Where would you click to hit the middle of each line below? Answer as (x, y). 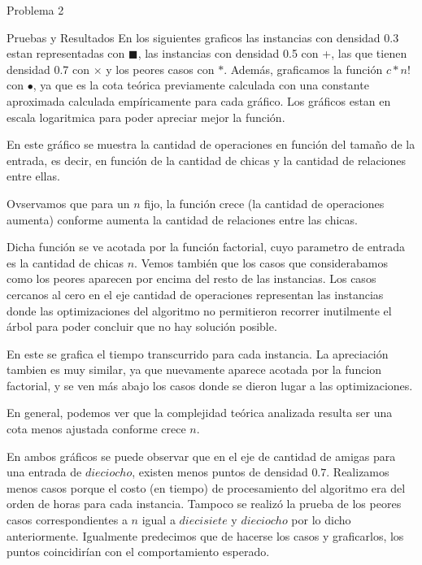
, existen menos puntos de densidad (220, 472)
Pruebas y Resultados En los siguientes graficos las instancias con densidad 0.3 (203, 37)
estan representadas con (66, 53)
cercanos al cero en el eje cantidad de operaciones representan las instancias (195, 294)
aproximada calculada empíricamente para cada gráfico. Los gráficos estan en (199, 100)
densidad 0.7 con (48, 69)
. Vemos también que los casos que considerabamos (261, 262)
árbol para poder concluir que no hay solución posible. (142, 326)
